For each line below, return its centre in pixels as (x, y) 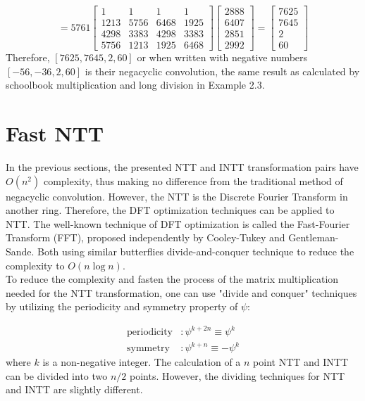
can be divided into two (57, 375)
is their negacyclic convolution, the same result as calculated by (222, 71)
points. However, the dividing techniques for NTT (237, 375)
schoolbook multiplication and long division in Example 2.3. (135, 85)
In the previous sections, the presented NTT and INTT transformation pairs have (182, 167)
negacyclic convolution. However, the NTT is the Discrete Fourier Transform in (177, 196)
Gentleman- (314, 237)
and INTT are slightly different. (74, 389)
